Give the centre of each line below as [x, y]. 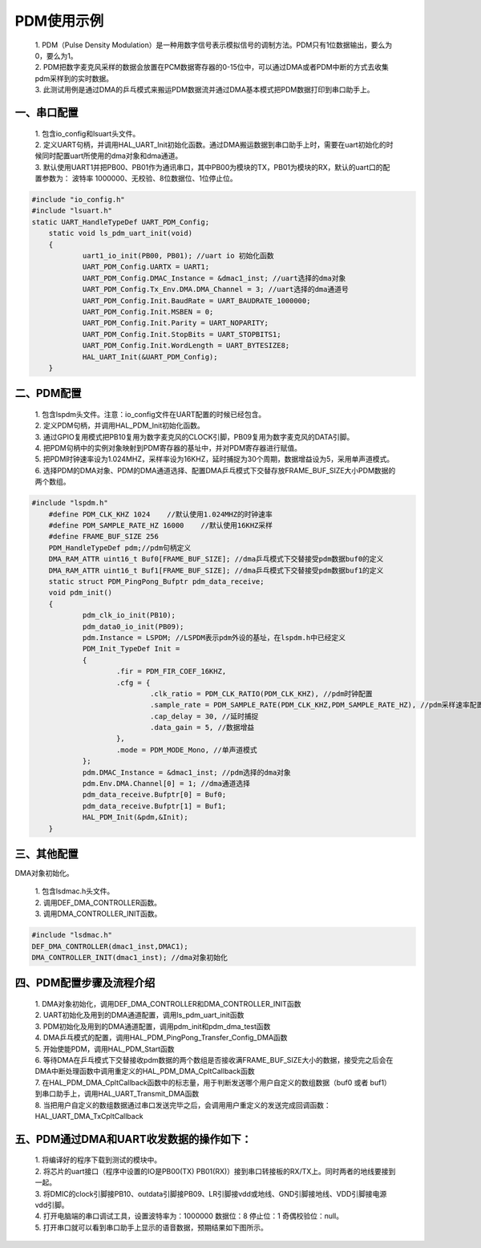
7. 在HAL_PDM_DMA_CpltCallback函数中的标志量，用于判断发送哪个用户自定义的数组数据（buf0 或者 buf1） [213, 1082]
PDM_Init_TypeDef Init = [131, 649]
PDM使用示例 [59, 21]
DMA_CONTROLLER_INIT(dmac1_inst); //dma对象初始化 [129, 958]
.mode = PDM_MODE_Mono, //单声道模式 [187, 750]
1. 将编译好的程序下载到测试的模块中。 [98, 1160]
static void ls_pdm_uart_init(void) [120, 233]
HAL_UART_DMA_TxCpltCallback [89, 1116]
